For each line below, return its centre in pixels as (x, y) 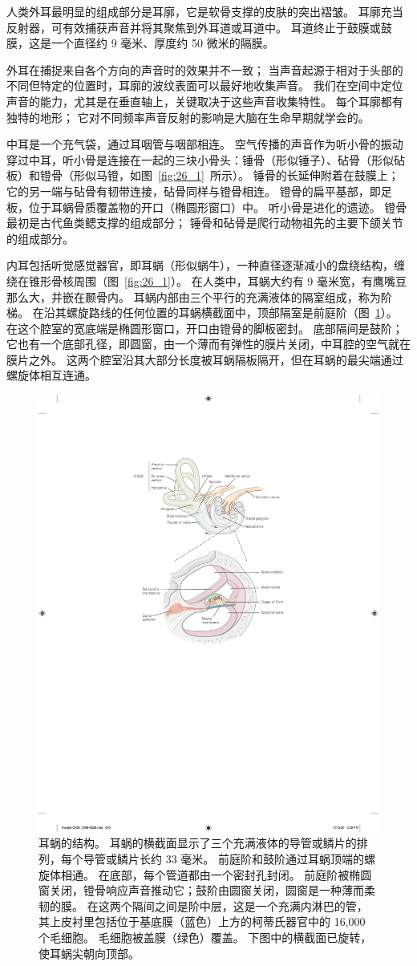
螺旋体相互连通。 (51, 375)
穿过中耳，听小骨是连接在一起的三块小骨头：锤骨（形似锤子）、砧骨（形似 (200, 159)
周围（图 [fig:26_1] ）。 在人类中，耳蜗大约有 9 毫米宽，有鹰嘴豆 (240, 280)
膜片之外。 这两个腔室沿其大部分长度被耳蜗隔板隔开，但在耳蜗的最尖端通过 (205, 359)
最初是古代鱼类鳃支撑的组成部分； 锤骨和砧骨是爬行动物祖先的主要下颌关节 (205, 223)
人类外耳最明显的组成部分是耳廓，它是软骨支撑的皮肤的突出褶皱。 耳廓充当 (205, 11)
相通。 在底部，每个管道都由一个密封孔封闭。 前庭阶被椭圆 (216, 874)
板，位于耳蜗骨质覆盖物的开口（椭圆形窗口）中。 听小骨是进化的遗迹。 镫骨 (207, 207)
